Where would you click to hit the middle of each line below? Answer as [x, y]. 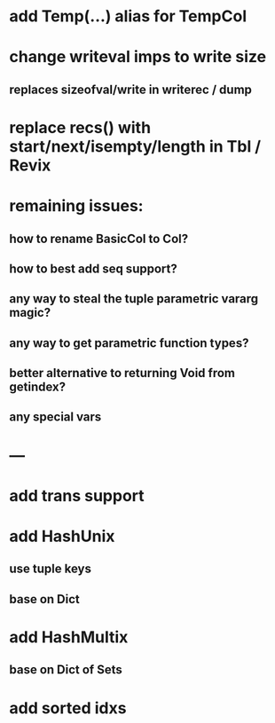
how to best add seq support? [93, 268]
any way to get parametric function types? [129, 343]
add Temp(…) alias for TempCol [128, 16]
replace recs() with [80, 127]
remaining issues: [76, 206]
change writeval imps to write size [138, 57]
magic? [30, 313]
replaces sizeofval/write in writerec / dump [131, 89]
